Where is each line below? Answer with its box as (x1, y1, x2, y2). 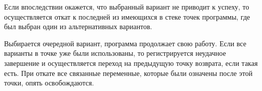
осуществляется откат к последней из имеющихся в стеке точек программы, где (4, 11, 250, 22)
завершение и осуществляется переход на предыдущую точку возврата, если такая (4, 57, 258, 68)
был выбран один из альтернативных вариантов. (4, 21, 152, 32)
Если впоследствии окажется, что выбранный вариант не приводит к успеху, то (4, 2, 249, 12)
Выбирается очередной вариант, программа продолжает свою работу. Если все (4, 38, 246, 48)
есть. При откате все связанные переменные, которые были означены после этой (4, 67, 253, 78)
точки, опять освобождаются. (4, 77, 94, 88)
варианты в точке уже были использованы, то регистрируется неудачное (4, 48, 226, 58)
